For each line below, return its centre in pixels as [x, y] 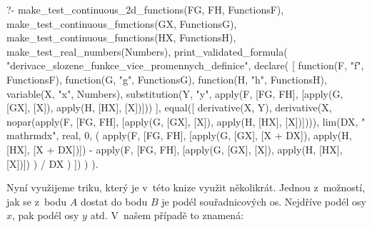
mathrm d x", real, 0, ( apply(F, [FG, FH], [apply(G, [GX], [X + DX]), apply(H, [179, 135]
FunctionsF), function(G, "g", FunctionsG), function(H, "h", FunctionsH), [167, 79]
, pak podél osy [46, 215]
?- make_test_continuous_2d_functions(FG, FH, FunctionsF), [145, 9]
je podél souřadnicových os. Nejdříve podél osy [264, 201]
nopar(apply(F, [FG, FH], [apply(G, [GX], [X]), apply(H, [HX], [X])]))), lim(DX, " [186, 121]
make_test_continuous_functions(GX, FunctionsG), [122, 23]
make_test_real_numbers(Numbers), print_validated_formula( [147, 51]
